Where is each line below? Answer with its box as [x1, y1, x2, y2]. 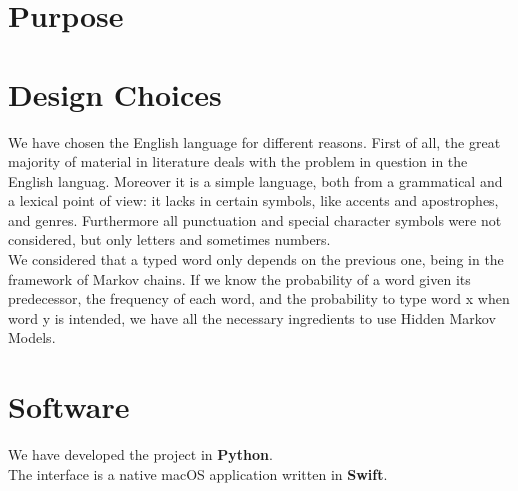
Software [8, 386, 130, 427]
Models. [8, 327, 56, 348]
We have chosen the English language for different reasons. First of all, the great [8, 131, 501, 152]
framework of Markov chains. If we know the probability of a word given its [8, 268, 471, 289]
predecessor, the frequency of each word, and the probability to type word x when [8, 288, 510, 309]
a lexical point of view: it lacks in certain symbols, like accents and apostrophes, [8, 190, 499, 211]
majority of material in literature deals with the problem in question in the [8, 151, 468, 172]
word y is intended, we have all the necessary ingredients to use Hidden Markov [8, 307, 496, 328]
